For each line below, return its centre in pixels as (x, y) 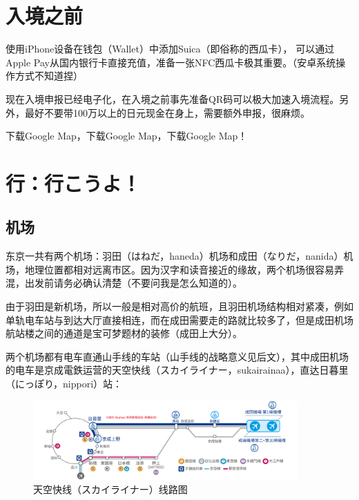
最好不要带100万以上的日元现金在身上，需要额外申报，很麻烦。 (167, 112)
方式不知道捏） (49, 76)
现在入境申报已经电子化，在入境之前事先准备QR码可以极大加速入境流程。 (173, 98)
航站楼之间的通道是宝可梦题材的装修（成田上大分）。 (124, 333)
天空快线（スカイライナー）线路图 (110, 489)
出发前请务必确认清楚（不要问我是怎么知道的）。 (133, 283)
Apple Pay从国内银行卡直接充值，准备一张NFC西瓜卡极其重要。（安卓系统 (171, 62)
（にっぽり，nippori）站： (64, 384)
